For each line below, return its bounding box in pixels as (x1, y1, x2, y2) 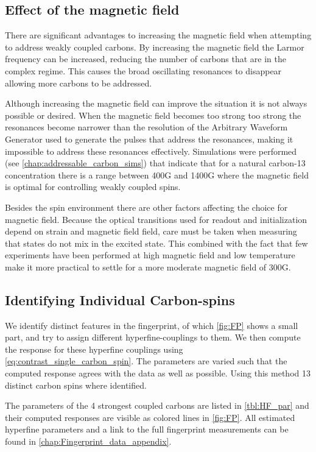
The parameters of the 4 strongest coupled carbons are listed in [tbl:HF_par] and (5, 399, 309, 412)
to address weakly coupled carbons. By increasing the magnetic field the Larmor (5, 40, 304, 53)
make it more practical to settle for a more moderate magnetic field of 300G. (5, 260, 291, 273)
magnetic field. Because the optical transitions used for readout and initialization (5, 213, 307, 225)
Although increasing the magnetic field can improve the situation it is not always (5, 97, 307, 110)
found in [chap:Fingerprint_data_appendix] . (5, 435, 172, 448)
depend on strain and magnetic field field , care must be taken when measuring (5, 225, 297, 238)
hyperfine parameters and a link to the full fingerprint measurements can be (5, 423, 289, 436)
